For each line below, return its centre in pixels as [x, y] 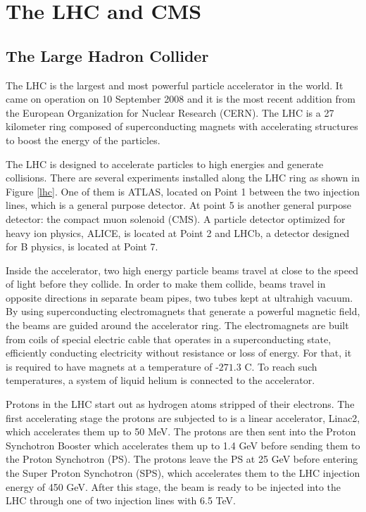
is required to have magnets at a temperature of [109, 366]
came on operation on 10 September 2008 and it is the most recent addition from [181, 99]
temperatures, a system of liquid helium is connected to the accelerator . [160, 380]
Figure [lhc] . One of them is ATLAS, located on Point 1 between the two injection [183, 191]
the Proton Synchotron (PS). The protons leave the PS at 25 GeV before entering [182, 459]
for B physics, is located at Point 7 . [82, 247]
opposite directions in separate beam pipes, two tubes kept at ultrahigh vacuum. [179, 297]
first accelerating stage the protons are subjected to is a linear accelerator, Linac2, [183, 417]
